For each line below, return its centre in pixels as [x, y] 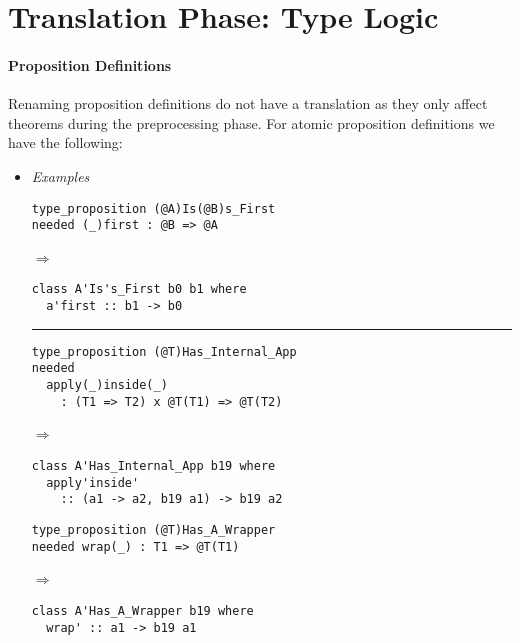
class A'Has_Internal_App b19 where [153, 465]
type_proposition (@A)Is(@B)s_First [153, 208]
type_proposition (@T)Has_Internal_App [164, 351]
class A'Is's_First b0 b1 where [139, 289]
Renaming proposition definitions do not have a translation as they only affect [248, 103]
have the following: [65, 142]
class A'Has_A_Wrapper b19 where [142, 610]
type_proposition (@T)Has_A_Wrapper [153, 529]
